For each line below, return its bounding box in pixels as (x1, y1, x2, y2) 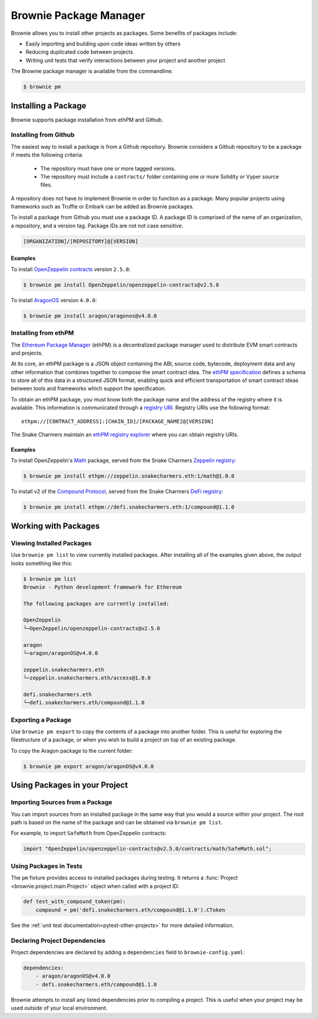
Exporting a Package (11, 716, 72, 724)
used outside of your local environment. (11, 1004, 108, 1012)
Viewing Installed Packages (11, 539, 92, 547)
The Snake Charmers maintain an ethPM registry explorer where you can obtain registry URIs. (11, 431, 238, 438)
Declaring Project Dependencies (11, 936, 106, 945)
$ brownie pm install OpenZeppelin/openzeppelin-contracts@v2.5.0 (23, 281, 219, 288)
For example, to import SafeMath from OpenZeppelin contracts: (11, 829, 167, 837)
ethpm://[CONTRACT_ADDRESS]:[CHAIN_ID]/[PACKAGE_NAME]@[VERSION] (21, 418, 214, 424)
